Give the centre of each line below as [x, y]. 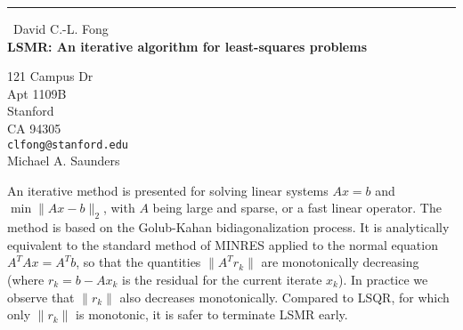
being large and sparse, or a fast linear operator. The [297, 208]
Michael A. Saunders [64, 161]
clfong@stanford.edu [68, 145]
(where [26, 279]
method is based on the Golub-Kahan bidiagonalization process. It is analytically [228, 227]
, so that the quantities [138, 262]
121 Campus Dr [50, 76]
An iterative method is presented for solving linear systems [168, 190]
